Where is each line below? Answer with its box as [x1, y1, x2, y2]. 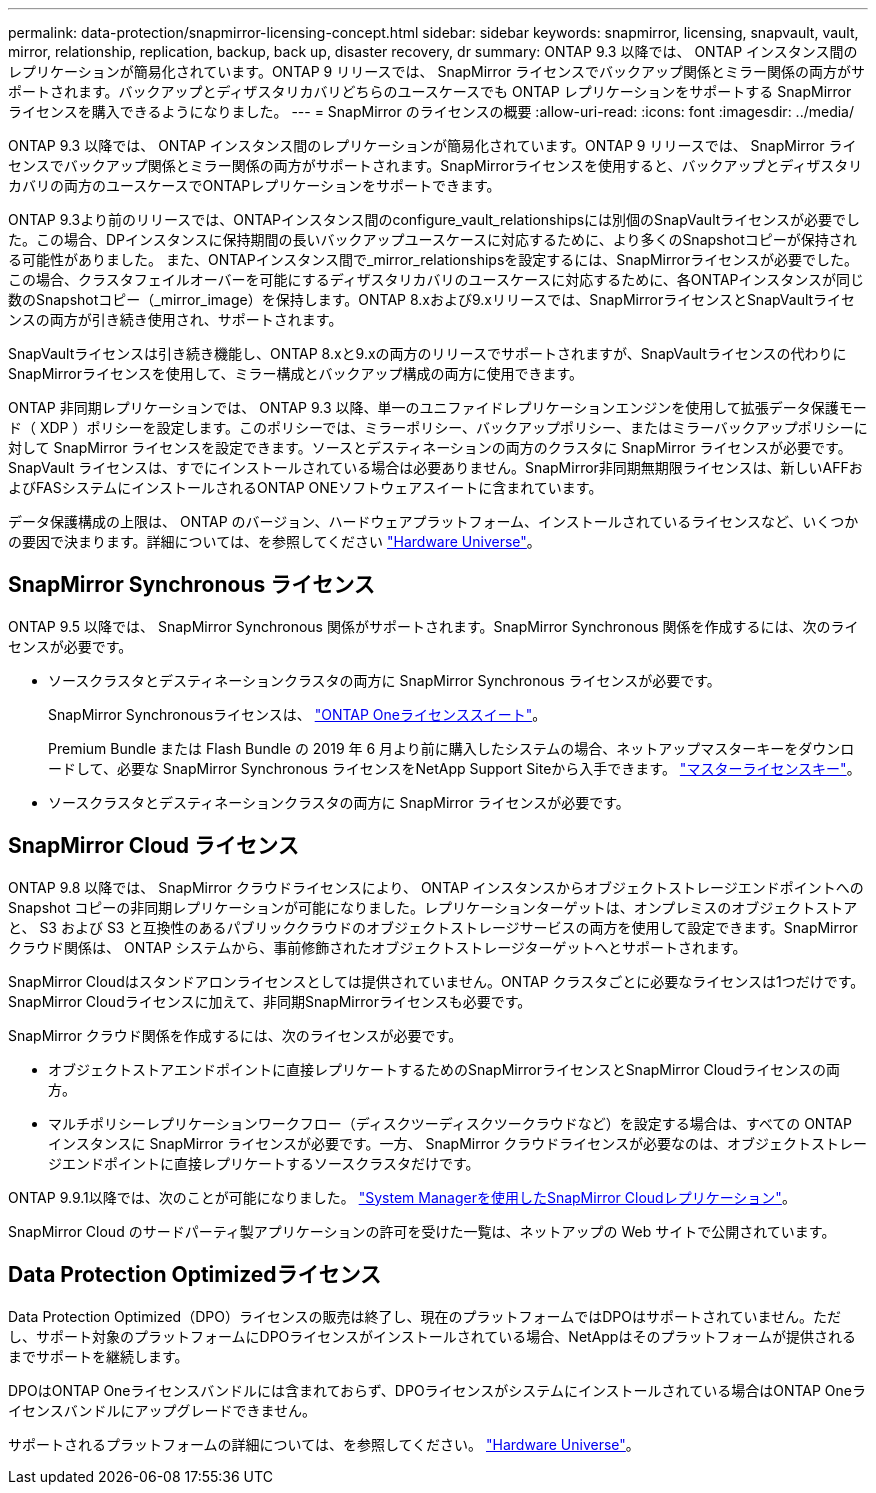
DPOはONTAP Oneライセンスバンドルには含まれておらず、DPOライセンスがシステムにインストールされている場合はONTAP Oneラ [8, 1381, 866, 1399]
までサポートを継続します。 [8, 1347, 189, 1365]
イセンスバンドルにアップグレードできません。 [8, 1401, 316, 1419]
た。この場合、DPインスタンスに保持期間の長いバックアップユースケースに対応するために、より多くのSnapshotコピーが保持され [8, 231, 857, 248]
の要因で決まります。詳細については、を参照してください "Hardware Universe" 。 [8, 533, 541, 550]
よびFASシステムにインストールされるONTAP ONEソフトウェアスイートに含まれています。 [8, 479, 603, 496]
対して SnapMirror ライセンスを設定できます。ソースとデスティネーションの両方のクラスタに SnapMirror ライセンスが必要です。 [8, 439, 852, 456]
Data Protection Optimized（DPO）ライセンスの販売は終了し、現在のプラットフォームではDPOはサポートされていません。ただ [8, 1307, 842, 1325]
